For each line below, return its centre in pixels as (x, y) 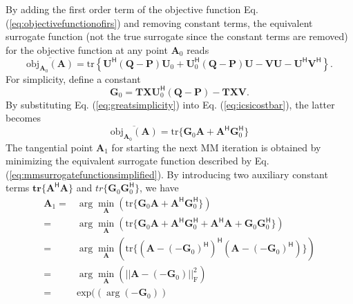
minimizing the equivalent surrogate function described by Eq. (137, 161)
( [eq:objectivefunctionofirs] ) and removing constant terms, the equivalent (159, 22)
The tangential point (49, 147)
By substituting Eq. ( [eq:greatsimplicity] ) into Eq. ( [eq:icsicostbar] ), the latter (170, 104)
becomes (23, 118)
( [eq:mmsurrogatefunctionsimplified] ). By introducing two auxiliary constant (167, 174)
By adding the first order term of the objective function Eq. (132, 9)
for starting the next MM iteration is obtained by (216, 147)
